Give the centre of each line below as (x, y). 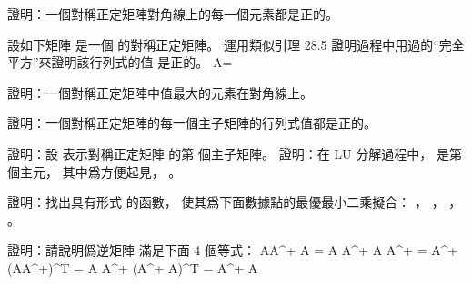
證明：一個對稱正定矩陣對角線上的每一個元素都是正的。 (173, 14)
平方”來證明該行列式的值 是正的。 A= (120, 62)
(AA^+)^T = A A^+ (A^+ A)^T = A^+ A (133, 267)
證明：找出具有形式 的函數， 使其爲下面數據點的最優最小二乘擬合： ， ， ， (235, 202)
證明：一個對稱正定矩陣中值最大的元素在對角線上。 (160, 92)
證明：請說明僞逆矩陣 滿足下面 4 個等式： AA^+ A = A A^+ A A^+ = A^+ (233, 250)
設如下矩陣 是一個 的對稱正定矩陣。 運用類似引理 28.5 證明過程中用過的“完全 (236, 44)
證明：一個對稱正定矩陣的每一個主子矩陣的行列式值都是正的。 (192, 123)
